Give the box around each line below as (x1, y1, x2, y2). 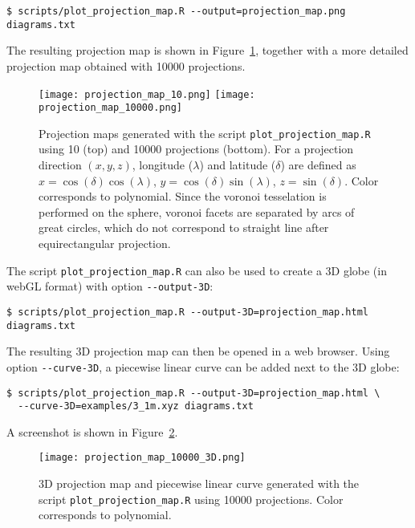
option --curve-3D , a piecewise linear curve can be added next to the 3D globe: (6, 358, 400, 375)
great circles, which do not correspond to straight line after (39, 219, 329, 236)
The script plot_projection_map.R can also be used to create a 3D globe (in (6, 262, 387, 278)
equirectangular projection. (39, 235, 171, 252)
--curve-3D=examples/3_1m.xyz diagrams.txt (18, 400, 254, 412)
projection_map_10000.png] (39, 102, 182, 114)
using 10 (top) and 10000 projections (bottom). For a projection (39, 140, 354, 157)
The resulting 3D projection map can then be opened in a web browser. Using (6, 343, 390, 359)
